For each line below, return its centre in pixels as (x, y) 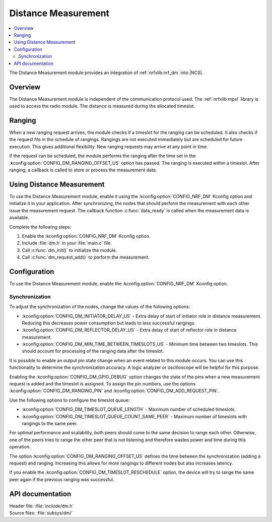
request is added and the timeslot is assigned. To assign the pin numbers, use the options (103, 384)
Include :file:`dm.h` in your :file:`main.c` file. (67, 243)
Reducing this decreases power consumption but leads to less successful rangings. (109, 323)
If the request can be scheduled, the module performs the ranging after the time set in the (103, 156)
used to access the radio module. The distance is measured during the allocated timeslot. (102, 106)
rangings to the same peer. (50, 423)
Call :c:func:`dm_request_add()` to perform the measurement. (86, 257)
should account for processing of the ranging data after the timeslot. (93, 351)
